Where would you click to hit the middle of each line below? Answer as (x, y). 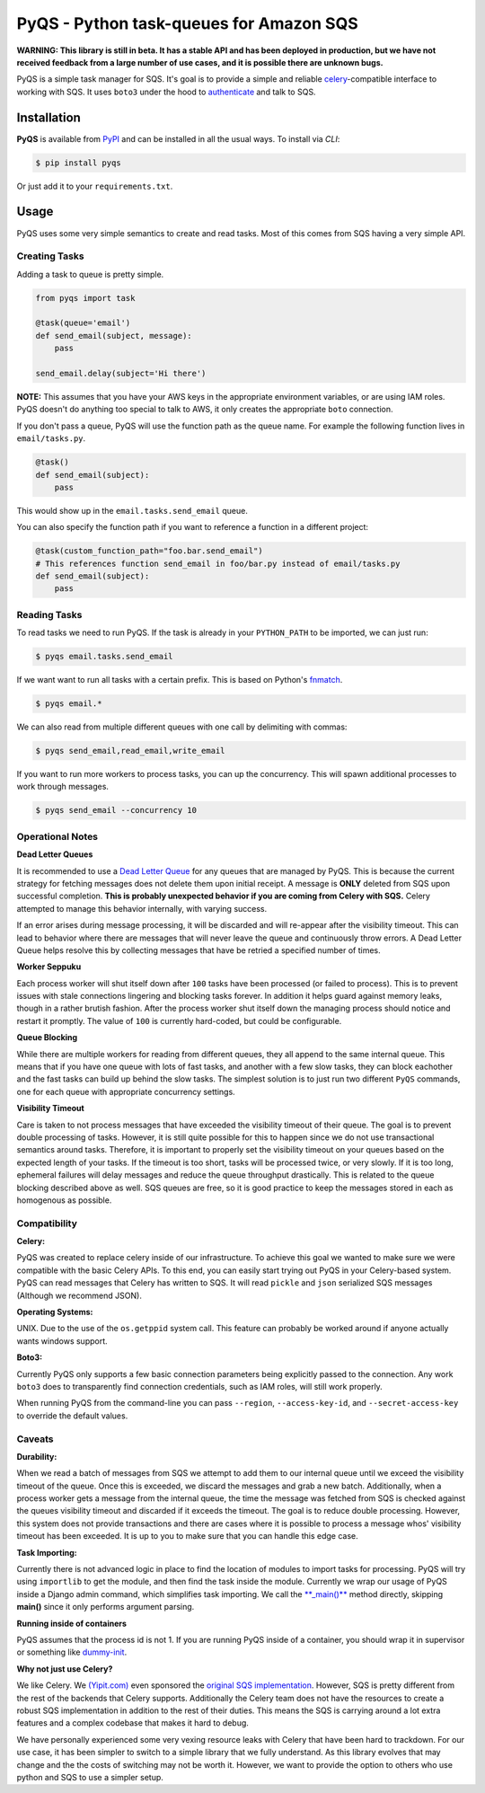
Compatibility (47, 1223)
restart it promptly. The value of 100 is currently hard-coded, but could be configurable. (179, 1020)
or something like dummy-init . (72, 1652)
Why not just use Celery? (65, 1669)
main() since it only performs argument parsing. (106, 1607)
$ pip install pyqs (78, 163)
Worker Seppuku (49, 967)
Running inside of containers (72, 1623)
